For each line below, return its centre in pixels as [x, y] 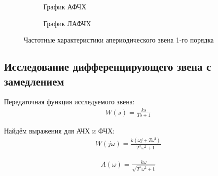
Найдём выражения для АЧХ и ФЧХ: [59, 131]
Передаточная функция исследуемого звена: [69, 102]
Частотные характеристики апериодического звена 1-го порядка [119, 40]
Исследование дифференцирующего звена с [108, 66]
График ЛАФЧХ [67, 23]
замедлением [34, 81]
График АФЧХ [65, 6]
